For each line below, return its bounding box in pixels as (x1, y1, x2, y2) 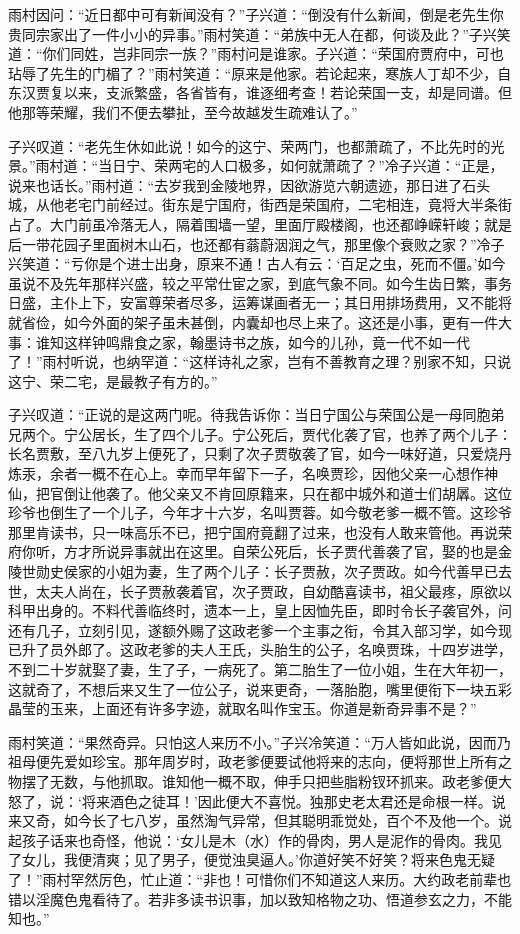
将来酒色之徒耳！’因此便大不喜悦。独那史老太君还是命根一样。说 (81, 790, 506, 811)
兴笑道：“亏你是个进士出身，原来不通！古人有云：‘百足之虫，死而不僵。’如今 (8, 253, 506, 274)
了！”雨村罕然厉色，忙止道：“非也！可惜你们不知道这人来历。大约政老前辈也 (8, 868, 512, 889)
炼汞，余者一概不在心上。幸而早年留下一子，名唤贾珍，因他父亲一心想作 (8, 463, 484, 484)
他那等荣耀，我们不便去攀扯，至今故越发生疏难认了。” (8, 101, 358, 122)
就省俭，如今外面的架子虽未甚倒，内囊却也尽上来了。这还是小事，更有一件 (8, 311, 498, 332)
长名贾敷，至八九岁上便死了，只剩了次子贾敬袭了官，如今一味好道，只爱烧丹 (8, 443, 512, 464)
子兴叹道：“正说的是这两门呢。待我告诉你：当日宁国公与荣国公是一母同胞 (8, 404, 491, 425)
